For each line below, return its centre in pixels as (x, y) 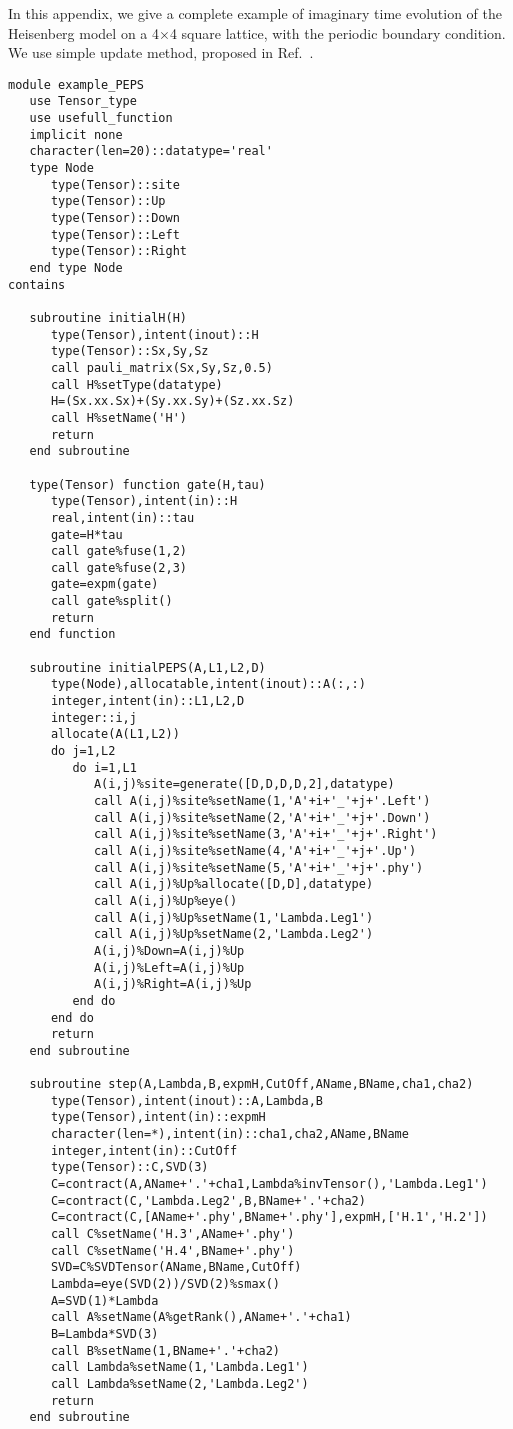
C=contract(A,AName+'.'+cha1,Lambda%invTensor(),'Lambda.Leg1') (269, 1184)
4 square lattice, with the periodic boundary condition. (337, 32)
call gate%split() (111, 601)
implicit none (76, 134)
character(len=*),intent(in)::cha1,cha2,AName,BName (229, 1134)
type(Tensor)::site (115, 184)
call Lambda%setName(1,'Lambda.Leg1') (179, 1367)
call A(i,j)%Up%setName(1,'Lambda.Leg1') (233, 917)
